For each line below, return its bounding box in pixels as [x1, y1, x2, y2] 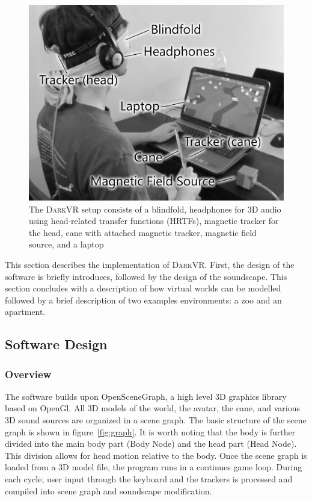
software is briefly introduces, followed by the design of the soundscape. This [5, 270, 287, 282]
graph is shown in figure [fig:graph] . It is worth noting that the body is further [5, 425, 296, 438]
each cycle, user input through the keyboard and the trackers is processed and [5, 473, 293, 485]
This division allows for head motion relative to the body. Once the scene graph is [5, 449, 307, 461]
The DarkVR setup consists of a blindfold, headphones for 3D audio [29, 202, 281, 215]
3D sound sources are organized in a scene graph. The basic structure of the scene [5, 414, 307, 426]
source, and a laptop [29, 238, 104, 250]
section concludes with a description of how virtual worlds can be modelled [5, 282, 281, 294]
